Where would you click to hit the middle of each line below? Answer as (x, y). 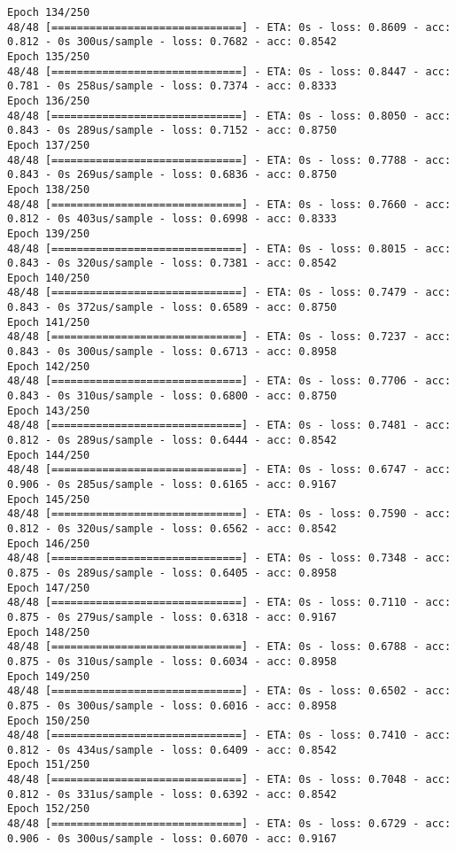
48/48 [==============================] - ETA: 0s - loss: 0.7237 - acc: (229, 337)
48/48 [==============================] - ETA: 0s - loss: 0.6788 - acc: (229, 647)
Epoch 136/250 (49, 101)
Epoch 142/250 (49, 366)
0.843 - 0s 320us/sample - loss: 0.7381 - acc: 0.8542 (172, 263)
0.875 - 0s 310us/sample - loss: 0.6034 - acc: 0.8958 (172, 661)
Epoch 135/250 (49, 56)
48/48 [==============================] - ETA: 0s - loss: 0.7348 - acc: (229, 558)
